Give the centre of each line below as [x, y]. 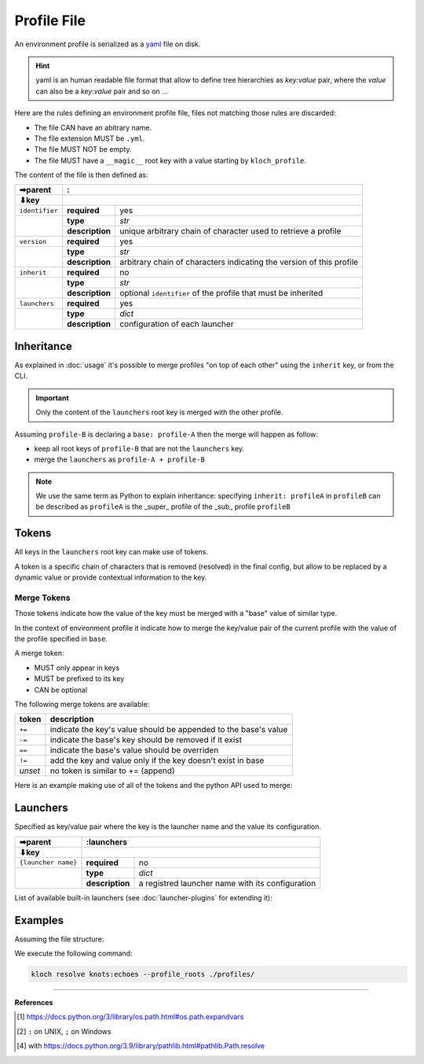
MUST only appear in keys [77, 668]
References [34, 1002]
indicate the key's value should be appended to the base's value [169, 730]
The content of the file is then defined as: [81, 175]
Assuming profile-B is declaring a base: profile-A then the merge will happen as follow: [166, 434]
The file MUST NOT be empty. [83, 149]
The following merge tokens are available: [82, 705]
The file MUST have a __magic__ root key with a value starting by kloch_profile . [170, 160]
